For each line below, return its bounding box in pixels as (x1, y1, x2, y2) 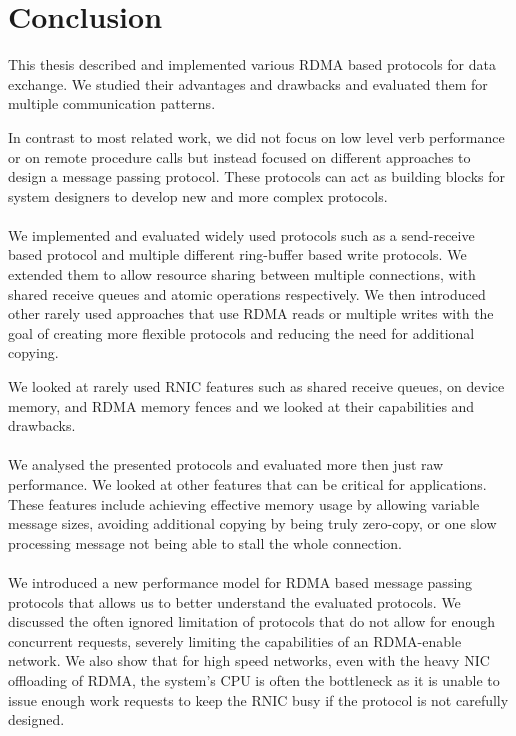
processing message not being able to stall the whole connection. (8, 532, 402, 553)
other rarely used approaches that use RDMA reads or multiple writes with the (8, 303, 494, 324)
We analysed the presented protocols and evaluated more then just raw (8, 454, 444, 475)
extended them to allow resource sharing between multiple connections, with (8, 264, 476, 285)
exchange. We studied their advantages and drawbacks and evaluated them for (8, 73, 488, 94)
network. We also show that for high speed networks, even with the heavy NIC (8, 650, 490, 671)
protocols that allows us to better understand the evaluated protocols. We (8, 591, 461, 612)
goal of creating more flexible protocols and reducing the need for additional (8, 322, 475, 343)
